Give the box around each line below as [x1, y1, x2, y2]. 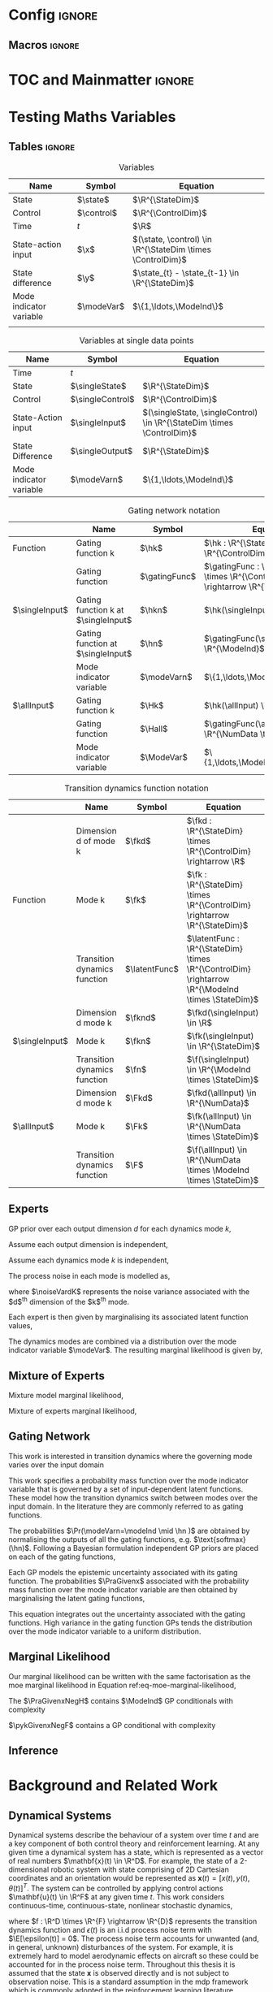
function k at [76, 604, 124, 615]
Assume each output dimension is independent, [8, 1239, 168, 1249]
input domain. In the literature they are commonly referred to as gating [8, 1501, 244, 1511]
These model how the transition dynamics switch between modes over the [8, 1492, 258, 1502]
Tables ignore [8, 140, 76, 154]
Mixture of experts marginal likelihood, [8, 1406, 137, 1416]
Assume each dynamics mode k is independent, [8, 1255, 169, 1265]
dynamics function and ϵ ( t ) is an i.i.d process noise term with [8, 1925, 213, 1934]
